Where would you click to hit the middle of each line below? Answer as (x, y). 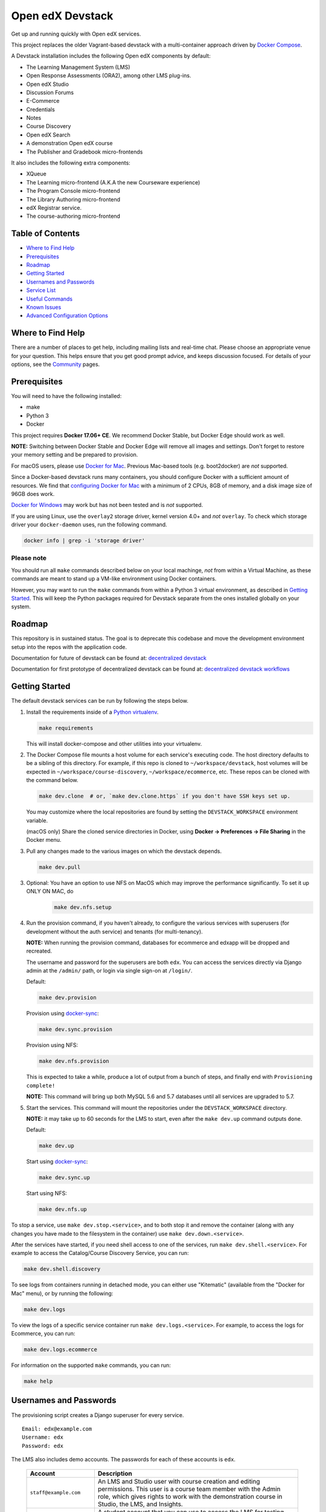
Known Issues (44, 307)
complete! (41, 1085)
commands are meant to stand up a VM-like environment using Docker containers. (114, 579)
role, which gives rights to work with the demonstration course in (190, 1496)
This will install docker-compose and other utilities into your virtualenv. (114, 743)
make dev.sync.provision (76, 1029)
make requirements (66, 728)
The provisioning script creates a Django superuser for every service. (97, 1415)
